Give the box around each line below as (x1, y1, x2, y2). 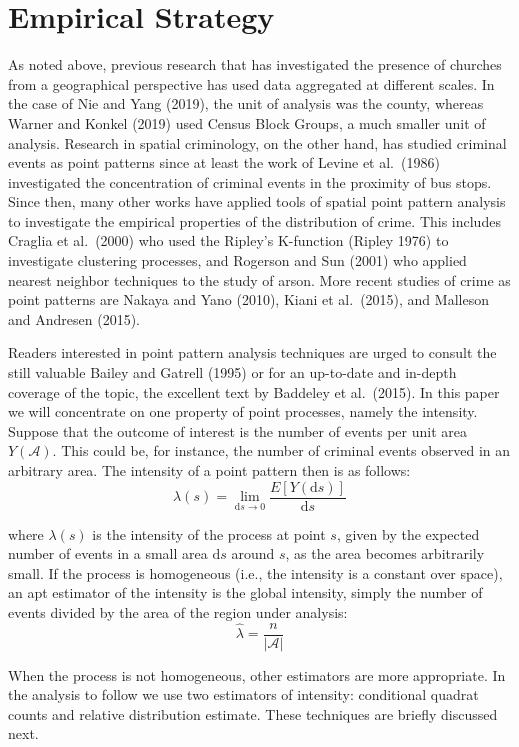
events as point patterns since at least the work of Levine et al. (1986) (8, 152, 440, 173)
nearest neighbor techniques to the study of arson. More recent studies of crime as (8, 269, 511, 290)
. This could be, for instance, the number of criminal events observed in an (52, 440, 511, 461)
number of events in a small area (8, 543, 208, 564)
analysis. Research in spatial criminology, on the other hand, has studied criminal (8, 132, 507, 153)
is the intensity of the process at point (92, 523, 326, 544)
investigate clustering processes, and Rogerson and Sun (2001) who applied (8, 250, 467, 271)
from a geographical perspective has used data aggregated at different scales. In (8, 73, 495, 94)
